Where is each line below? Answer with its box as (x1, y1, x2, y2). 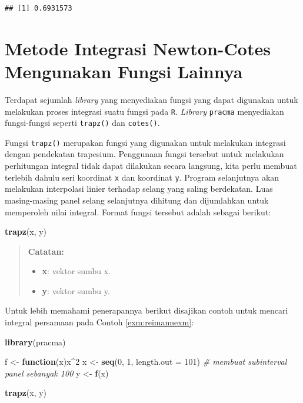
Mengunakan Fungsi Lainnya (5, 59, 243, 83)
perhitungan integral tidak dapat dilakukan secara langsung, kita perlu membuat (5, 159, 297, 172)
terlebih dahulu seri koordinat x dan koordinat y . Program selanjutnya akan (5, 171, 279, 183)
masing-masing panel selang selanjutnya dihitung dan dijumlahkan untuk (5, 194, 269, 206)
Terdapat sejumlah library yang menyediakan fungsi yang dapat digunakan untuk (5, 93, 298, 105)
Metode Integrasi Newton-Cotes (5, 36, 271, 60)
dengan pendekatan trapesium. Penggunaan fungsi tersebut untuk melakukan (5, 148, 284, 160)
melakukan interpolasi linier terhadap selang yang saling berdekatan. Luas (5, 182, 273, 195)
